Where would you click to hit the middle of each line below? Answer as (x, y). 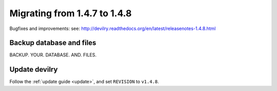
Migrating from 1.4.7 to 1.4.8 (71, 13)
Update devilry (34, 69)
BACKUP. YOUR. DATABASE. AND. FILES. (53, 55)
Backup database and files (53, 43)
